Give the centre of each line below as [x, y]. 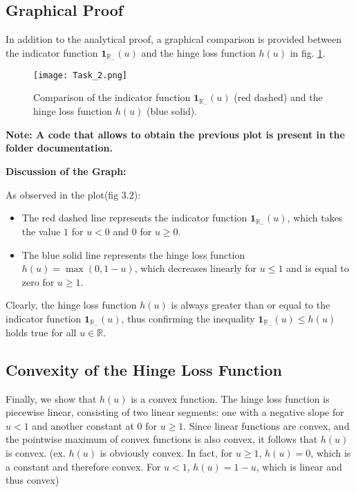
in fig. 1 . [308, 52]
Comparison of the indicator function [112, 97]
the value [41, 231]
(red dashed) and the [278, 97]
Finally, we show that [51, 398]
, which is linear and [299, 466]
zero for [38, 281]
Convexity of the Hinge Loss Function [144, 369]
